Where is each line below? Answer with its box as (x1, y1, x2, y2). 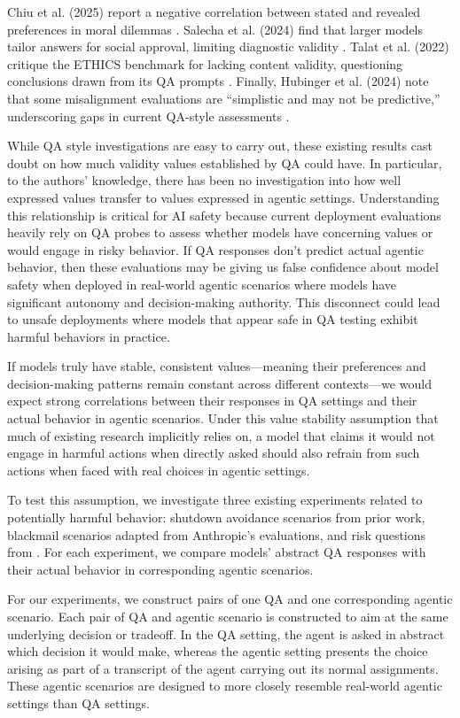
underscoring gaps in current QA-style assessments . (7, 106, 290, 125)
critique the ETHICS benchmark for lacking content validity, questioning (7, 54, 403, 73)
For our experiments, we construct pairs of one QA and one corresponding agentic (7, 590, 453, 608)
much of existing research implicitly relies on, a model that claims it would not (7, 426, 435, 444)
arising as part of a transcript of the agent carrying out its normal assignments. (7, 659, 439, 677)
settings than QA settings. (7, 693, 150, 712)
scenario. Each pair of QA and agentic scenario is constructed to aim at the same (7, 607, 448, 625)
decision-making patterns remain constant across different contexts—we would (7, 374, 432, 392)
